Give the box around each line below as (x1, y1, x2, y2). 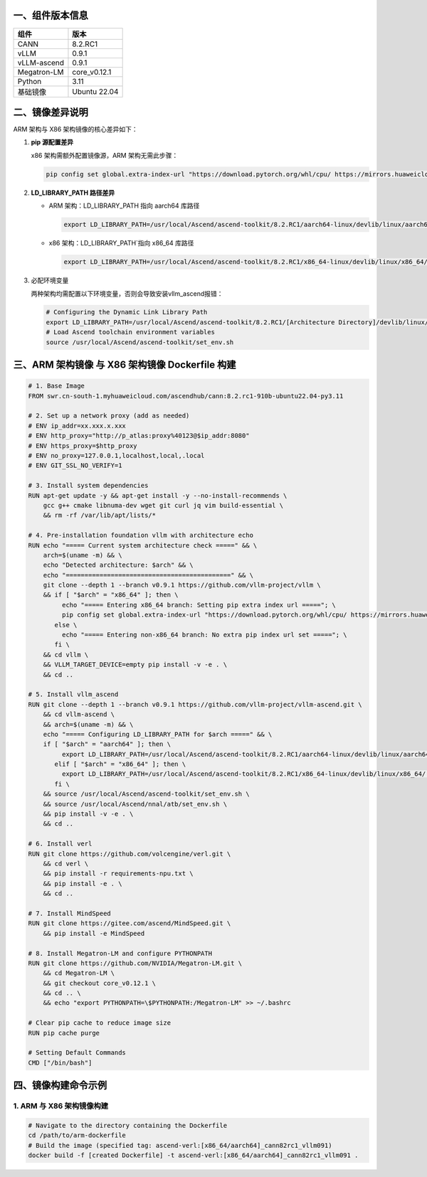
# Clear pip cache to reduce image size (28, 1019, 171, 1027)
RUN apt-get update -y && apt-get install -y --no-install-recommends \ (28, 491, 288, 499)
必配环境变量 (31, 276, 69, 284)
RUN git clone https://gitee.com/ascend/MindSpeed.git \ (28, 920, 231, 927)
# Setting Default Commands (28, 1049, 126, 1057)
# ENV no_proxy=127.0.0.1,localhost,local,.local (28, 452, 205, 459)
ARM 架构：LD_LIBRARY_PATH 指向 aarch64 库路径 (48, 201, 200, 210)
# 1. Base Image (28, 382, 85, 390)
